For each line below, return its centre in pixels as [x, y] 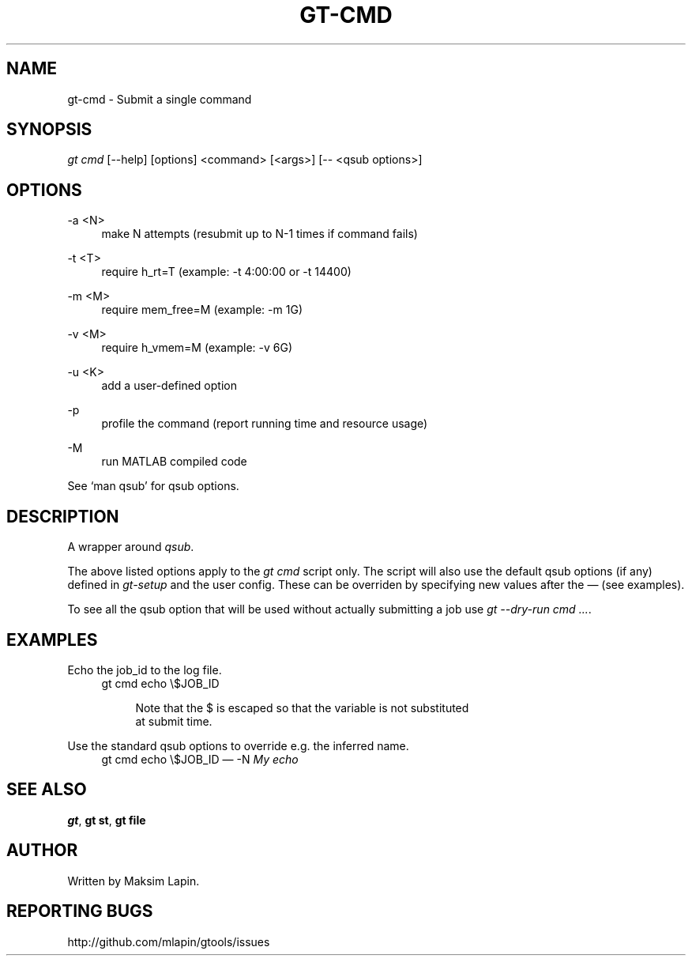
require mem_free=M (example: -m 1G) [202, 310]
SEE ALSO [47, 790]
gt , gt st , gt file [107, 820]
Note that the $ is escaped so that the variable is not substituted [302, 707]
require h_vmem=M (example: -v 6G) [197, 348]
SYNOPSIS [49, 130]
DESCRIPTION [63, 516]
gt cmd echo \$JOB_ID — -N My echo [200, 759]
